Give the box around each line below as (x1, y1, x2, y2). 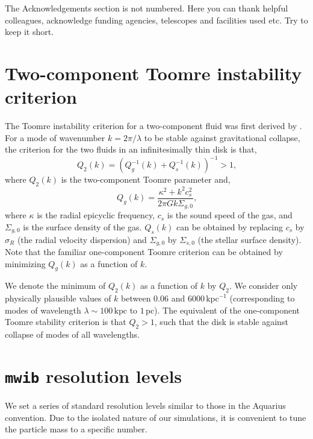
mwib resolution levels (5, 363, 182, 388)
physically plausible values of (5, 292, 111, 305)
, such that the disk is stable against (154, 315, 288, 328)
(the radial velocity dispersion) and (17, 233, 147, 245)
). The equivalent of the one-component (154, 303, 300, 316)
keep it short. (5, 25, 54, 38)
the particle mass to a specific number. (5, 423, 147, 435)
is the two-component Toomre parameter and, (61, 173, 231, 186)
